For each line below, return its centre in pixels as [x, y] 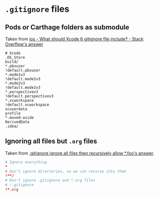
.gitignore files [37, 9]
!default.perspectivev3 [29, 96]
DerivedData [17, 122]
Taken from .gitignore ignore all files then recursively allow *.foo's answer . [80, 153]
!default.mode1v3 [23, 79]
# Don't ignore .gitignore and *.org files [50, 180]
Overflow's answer [24, 44]
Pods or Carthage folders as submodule [67, 27]
